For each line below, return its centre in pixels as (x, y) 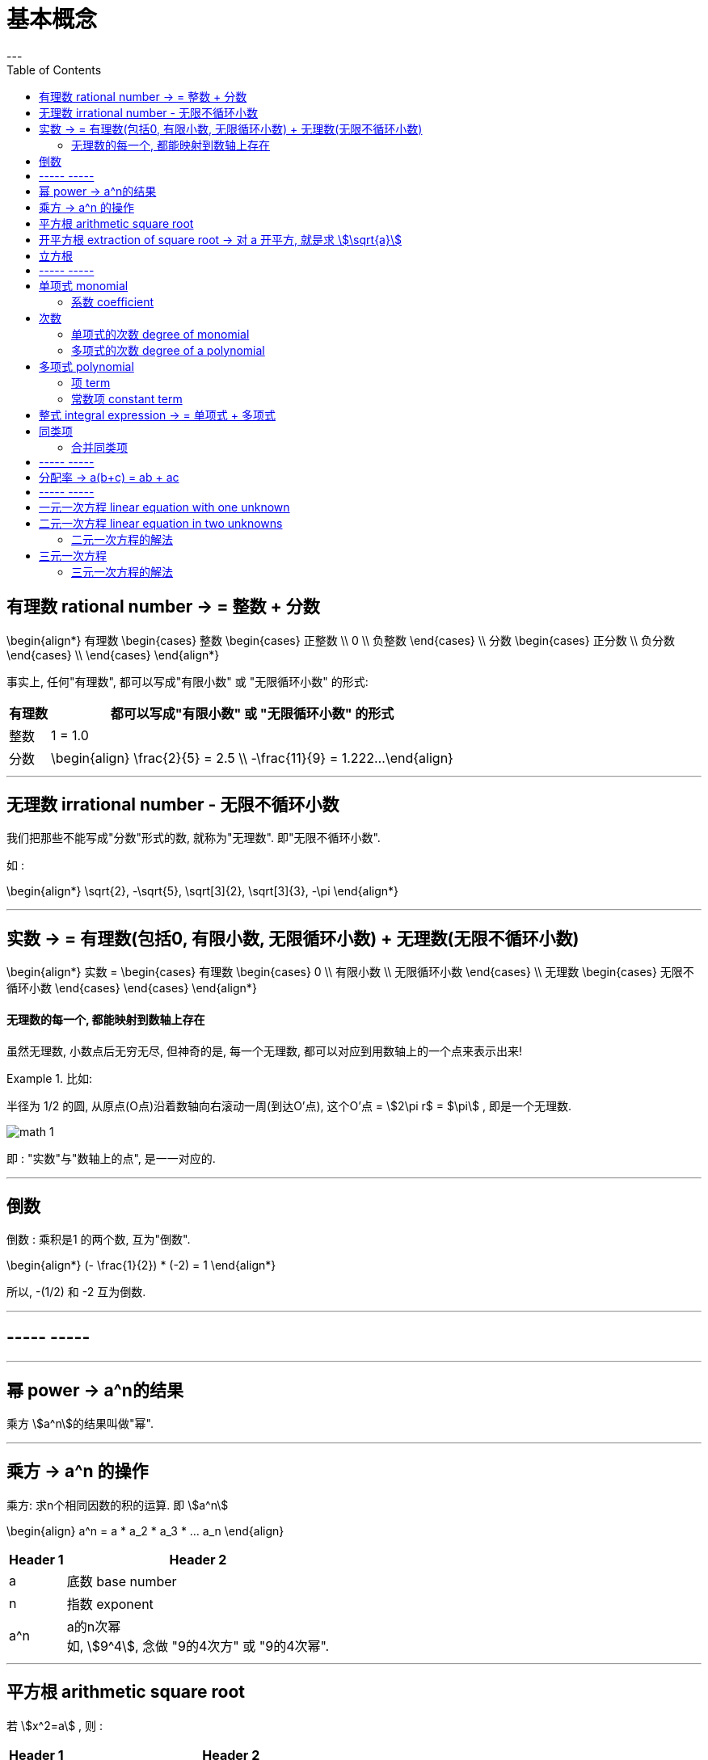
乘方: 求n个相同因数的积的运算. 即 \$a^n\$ (118, 1505)
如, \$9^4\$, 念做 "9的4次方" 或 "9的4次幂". (198, 1646)
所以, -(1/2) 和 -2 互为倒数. (76, 1292)
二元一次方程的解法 (122, 539)
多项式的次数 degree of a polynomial (168, 350)
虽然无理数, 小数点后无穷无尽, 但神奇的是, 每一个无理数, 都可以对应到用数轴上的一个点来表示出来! (264, 1051)
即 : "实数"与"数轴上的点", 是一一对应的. (111, 1158)
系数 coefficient (113, 301)
